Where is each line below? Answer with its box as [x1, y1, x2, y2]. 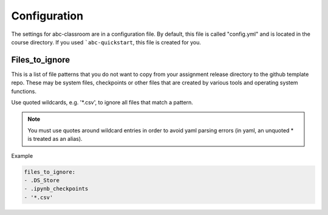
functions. [11, 87, 36, 95]
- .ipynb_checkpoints [24, 185, 89, 193]
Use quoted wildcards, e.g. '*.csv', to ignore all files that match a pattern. [11, 99, 194, 106]
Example [11, 152, 33, 159]
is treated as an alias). [27, 135, 83, 143]
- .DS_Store [24, 177, 60, 183]
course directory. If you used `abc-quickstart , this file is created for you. [11, 38, 202, 46]
